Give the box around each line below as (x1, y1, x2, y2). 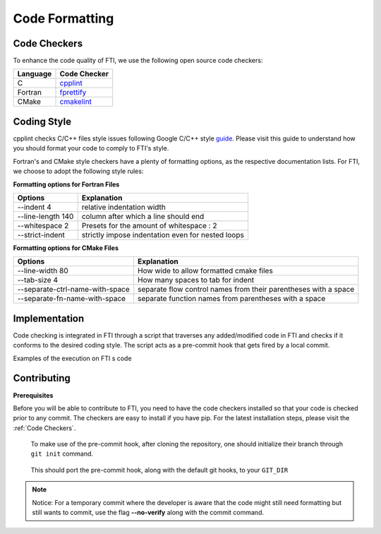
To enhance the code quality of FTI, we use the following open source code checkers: (13, 57, 263, 65)
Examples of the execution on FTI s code (13, 354, 132, 362)
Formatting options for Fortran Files (13, 180, 120, 189)
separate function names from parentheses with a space (138, 294, 326, 304)
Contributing (13, 372, 71, 384)
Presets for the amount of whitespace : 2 (81, 220, 217, 230)
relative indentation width (81, 202, 166, 212)
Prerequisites (13, 391, 54, 399)
